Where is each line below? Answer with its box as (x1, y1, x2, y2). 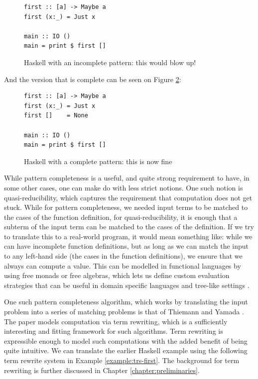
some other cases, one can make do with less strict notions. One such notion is (4, 182, 243, 192)
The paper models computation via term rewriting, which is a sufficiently (4, 316, 228, 326)
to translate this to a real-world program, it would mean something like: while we (4, 231, 253, 241)
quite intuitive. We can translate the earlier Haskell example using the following (4, 345, 248, 356)
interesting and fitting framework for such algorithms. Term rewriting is (4, 326, 223, 336)
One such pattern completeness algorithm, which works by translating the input (4, 296, 248, 307)
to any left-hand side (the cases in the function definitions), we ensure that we (4, 251, 243, 261)
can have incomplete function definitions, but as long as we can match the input (4, 241, 249, 251)
